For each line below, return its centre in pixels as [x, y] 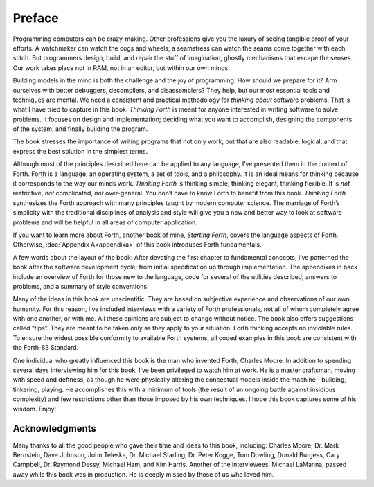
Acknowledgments [55, 428]
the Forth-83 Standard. [46, 348]
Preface [36, 18]
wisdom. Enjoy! [35, 409]
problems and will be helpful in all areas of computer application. [105, 222]
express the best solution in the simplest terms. [80, 151]
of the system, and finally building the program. [80, 129]
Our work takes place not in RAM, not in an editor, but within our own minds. [121, 68]
